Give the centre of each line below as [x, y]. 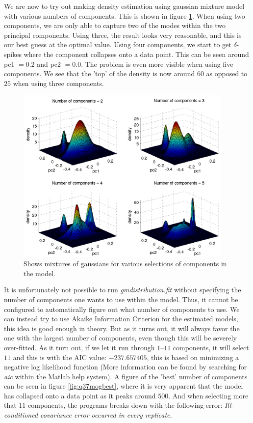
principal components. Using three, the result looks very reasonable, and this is [123, 35]
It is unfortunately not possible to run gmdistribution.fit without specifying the [123, 290]
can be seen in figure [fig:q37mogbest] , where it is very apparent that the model [124, 386]
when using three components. [58, 83]
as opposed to [227, 73]
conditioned [21, 415]
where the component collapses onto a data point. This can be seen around [136, 54]
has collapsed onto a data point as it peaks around [80, 395]
